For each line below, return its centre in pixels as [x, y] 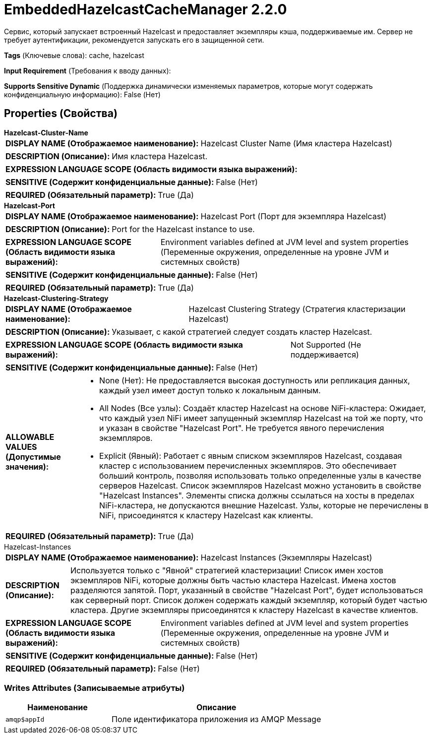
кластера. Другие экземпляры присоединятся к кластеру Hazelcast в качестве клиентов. [244, 610]
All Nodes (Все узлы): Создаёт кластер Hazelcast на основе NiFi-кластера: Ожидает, [263, 408]
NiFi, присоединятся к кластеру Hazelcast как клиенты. [206, 515]
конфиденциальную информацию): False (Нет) [82, 94]
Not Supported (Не [326, 344]
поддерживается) [325, 354]
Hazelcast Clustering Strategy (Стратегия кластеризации [297, 309]
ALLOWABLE [30, 437]
